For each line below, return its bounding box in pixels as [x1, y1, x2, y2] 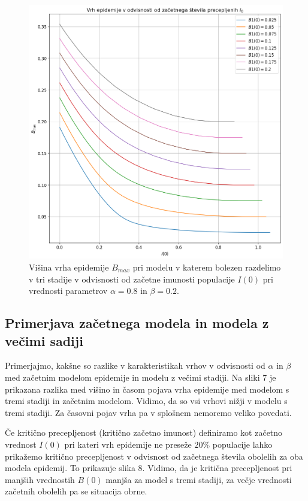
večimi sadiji [5, 331, 83, 350]
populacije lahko [212, 438, 273, 450]
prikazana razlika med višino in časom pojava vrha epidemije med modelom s [5, 382, 289, 395]
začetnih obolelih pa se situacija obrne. [5, 485, 147, 497]
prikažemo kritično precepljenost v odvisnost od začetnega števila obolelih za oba [5, 450, 303, 462]
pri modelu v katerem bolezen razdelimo [132, 261, 281, 273]
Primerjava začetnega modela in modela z [5, 314, 269, 332]
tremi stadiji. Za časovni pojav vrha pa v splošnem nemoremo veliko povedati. [5, 406, 292, 418]
